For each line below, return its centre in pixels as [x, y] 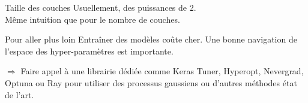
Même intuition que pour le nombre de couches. [92, 19]
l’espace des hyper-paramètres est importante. [89, 51]
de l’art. [20, 94]
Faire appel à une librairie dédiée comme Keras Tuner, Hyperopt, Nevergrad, [162, 71]
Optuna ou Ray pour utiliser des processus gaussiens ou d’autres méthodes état [151, 82]
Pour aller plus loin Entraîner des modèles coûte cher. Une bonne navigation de [151, 39]
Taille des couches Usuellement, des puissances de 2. [101, 7]
